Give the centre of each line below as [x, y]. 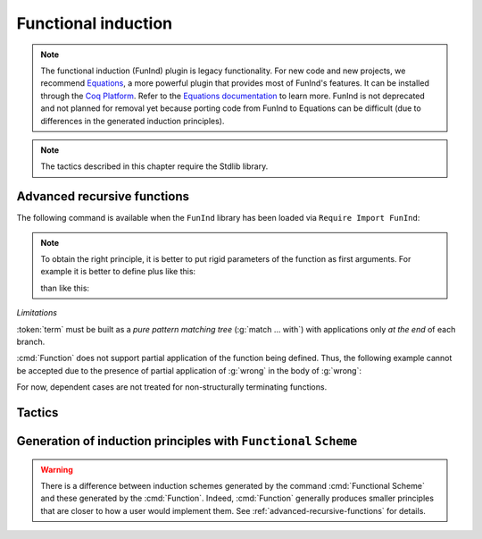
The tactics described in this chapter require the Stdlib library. [154, 166]
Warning [57, 469]
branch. [31, 341]
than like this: [65, 288]
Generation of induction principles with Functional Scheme [187, 441]
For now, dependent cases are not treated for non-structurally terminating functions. [172, 387]
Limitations [37, 313]
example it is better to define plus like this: [118, 272]
